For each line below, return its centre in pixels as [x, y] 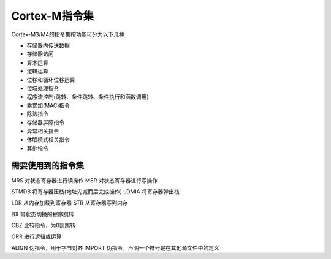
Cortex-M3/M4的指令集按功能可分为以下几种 [68, 34]
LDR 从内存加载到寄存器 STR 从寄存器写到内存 [70, 203]
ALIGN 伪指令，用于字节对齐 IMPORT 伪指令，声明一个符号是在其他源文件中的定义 [116, 247]
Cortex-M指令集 [53, 16]
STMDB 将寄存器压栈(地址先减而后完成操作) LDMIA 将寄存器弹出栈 [95, 191]
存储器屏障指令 [45, 122]
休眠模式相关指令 [48, 140]
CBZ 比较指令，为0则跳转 [44, 225]
